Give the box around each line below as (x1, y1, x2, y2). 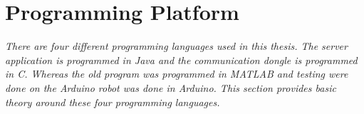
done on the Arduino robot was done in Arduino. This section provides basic (5, 80, 336, 95)
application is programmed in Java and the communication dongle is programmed (5, 52, 358, 67)
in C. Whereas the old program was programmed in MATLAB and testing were (5, 66, 348, 81)
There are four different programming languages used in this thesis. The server (5, 38, 348, 53)
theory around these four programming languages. (5, 94, 220, 109)
